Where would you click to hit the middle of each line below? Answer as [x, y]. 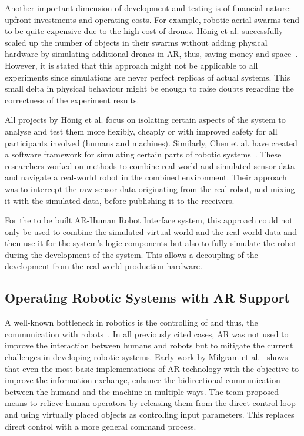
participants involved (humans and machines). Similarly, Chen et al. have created [151, 142]
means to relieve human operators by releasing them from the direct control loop [150, 403]
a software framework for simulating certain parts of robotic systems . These [143, 154]
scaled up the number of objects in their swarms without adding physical [136, 42]
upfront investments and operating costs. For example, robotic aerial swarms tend [152, 19]
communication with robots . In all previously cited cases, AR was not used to [147, 333]
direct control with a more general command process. [101, 426]
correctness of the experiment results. [72, 100]
